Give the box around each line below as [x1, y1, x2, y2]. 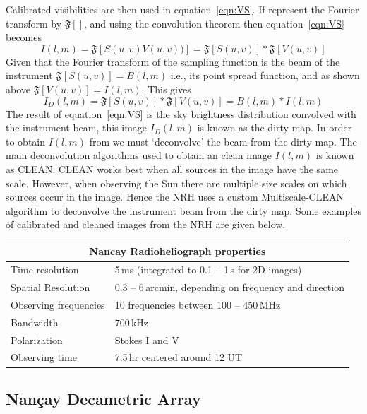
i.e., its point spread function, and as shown [170, 68, 360, 83]
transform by [6, 16, 62, 30]
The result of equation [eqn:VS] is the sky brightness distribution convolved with [6, 106, 356, 121]
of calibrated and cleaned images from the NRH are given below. [6, 217, 286, 232]
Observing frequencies [11, 297, 105, 312]
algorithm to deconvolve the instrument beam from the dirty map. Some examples [6, 203, 361, 218]
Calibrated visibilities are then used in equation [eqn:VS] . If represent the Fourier [6, 2, 359, 16]
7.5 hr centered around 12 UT [114, 350, 243, 365]
